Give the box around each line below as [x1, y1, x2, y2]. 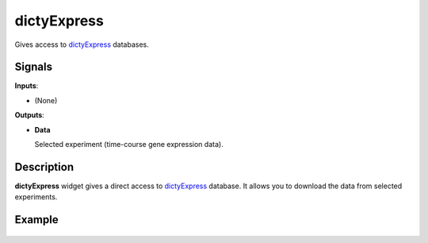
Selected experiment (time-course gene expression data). [34, 140, 224, 149]
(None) [34, 95, 58, 105]
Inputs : [14, 81, 39, 91]
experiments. [14, 192, 58, 202]
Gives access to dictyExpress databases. [14, 40, 150, 49]
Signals [14, 60, 53, 74]
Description [14, 160, 75, 174]
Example [14, 213, 59, 226]
